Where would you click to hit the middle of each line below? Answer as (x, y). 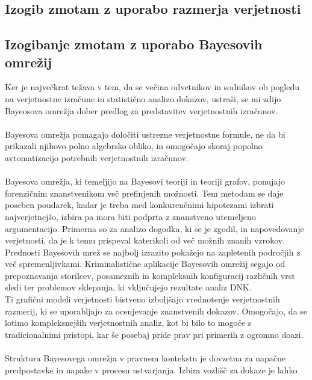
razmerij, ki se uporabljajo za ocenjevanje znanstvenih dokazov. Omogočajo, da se (156, 311)
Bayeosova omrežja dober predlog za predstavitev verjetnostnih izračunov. (142, 110)
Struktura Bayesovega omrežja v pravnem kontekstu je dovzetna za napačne (145, 358)
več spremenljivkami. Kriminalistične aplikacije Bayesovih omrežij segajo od (145, 264)
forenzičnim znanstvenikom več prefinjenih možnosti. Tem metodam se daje (144, 193)
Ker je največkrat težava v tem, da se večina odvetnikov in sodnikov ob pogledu (152, 87)
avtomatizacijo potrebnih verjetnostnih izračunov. (97, 157)
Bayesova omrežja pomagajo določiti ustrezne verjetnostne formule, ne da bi (145, 134)
